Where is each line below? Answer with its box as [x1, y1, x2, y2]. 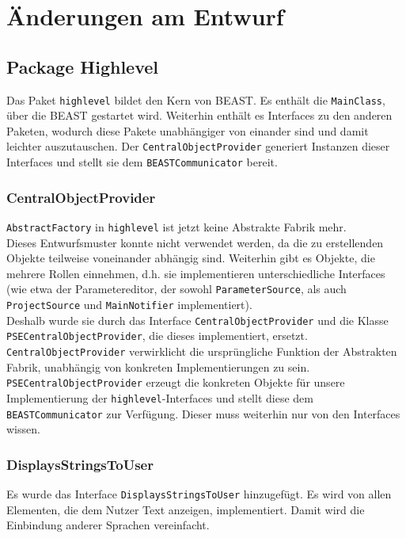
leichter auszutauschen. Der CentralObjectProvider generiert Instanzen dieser [6, 138, 390, 155]
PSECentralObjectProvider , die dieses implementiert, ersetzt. [6, 327, 308, 344]
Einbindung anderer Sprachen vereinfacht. [6, 517, 210, 533]
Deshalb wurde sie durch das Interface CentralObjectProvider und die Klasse [6, 311, 389, 328]
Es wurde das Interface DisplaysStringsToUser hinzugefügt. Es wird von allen [6, 486, 392, 502]
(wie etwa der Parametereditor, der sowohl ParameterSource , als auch [6, 280, 347, 297]
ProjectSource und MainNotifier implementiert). [6, 296, 252, 313]
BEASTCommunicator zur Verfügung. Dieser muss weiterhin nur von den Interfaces [6, 405, 400, 422]
